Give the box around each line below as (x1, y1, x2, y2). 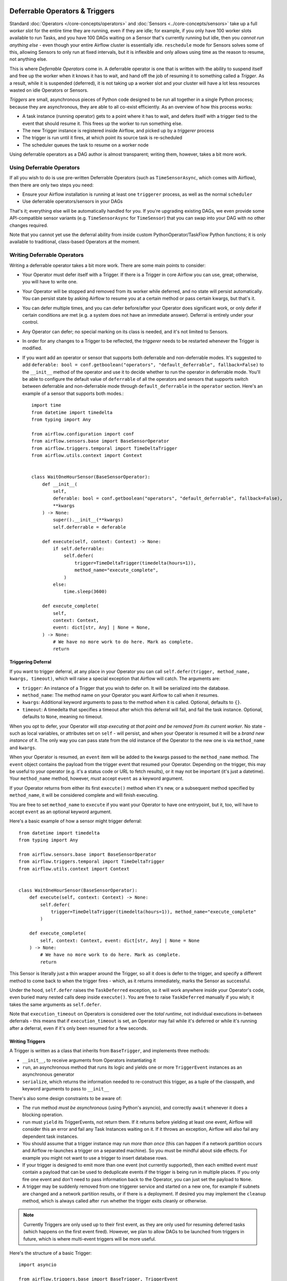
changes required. (9, 222, 48, 228)
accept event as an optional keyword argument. (9, 809, 112, 815)
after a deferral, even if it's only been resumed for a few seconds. (9, 1025, 148, 1031)
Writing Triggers (9, 1038, 46, 1044)
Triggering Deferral (9, 659, 51, 665)
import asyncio (18, 1262, 57, 1268)
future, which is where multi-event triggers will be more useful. (23, 1235, 156, 1242)
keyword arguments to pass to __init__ (22, 1086, 110, 1092)
